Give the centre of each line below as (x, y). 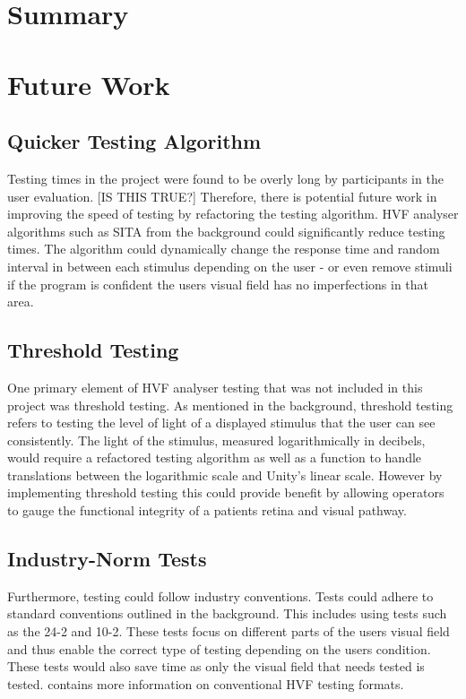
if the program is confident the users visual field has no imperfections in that (218, 284)
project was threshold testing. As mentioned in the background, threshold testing (230, 405)
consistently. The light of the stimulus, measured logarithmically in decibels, (216, 440)
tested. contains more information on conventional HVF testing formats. (206, 683)
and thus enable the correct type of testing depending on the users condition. (219, 648)
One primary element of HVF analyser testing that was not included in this (215, 387)
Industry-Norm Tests (107, 559)
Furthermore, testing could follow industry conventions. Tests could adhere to (220, 595)
